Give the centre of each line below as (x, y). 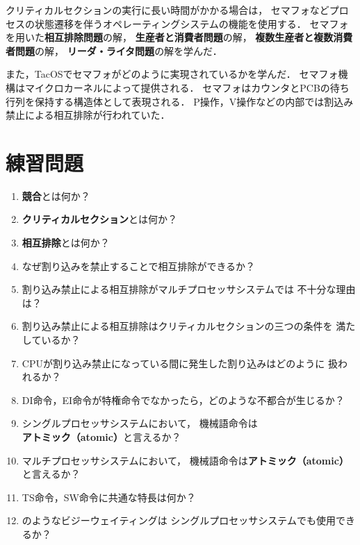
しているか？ (51, 340)
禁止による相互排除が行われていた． (88, 115)
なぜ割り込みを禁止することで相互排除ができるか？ (139, 266)
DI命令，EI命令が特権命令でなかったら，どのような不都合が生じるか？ (183, 400)
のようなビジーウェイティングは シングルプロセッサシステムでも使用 (179, 520)
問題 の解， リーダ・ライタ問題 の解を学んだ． (118, 50)
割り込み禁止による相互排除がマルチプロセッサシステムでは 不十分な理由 (189, 289)
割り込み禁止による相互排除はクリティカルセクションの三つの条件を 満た (189, 326)
